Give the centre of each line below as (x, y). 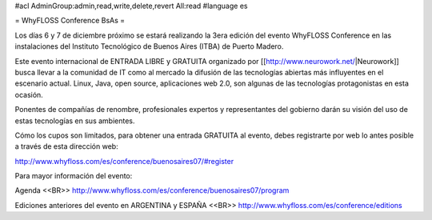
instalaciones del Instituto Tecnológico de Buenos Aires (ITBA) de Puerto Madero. (149, 46)
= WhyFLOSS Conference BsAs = (70, 21)
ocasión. (29, 94)
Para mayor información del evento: (74, 176)
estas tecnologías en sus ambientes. (75, 121)
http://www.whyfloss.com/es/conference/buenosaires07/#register (124, 161)
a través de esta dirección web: (67, 146)
